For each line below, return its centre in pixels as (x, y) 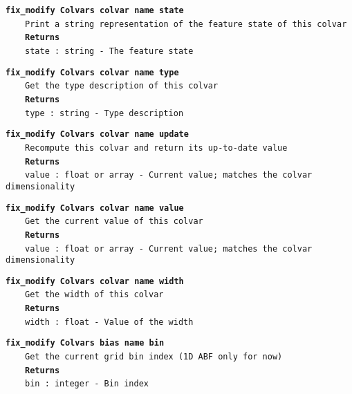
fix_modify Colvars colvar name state (95, 10)
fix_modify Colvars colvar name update (97, 134)
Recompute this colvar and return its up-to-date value (156, 148)
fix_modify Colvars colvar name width (95, 281)
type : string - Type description (104, 113)
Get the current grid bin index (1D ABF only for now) (154, 357)
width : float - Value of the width (109, 322)
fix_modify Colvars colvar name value (95, 208)
